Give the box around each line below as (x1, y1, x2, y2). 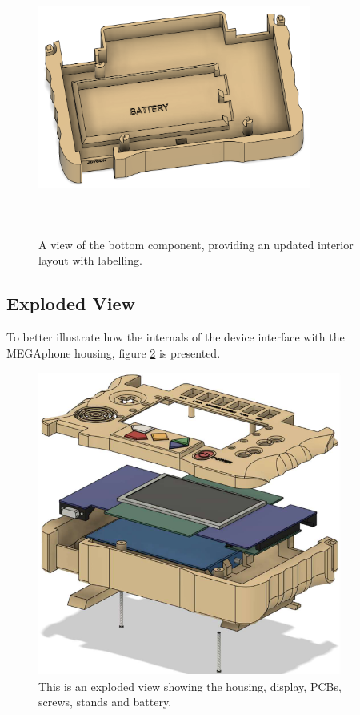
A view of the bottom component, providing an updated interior (38, 236, 354, 252)
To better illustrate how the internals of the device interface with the (6, 329, 345, 345)
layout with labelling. (38, 252, 142, 269)
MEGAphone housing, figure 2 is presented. (6, 344, 221, 361)
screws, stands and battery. (38, 693, 172, 710)
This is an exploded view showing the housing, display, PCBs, (38, 677, 342, 694)
